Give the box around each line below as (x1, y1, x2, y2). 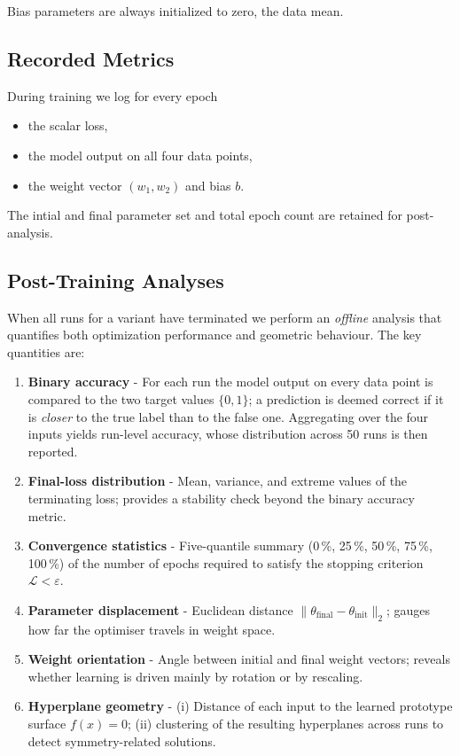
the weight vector (27, 175, 122, 194)
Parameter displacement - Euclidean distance (27, 600, 293, 619)
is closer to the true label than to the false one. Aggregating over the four (27, 407, 429, 425)
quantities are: (7, 342, 85, 361)
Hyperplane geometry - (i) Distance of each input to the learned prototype (27, 697, 453, 715)
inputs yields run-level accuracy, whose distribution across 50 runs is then (27, 425, 428, 443)
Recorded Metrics (7, 44, 175, 72)
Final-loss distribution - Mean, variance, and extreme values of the (27, 472, 408, 490)
